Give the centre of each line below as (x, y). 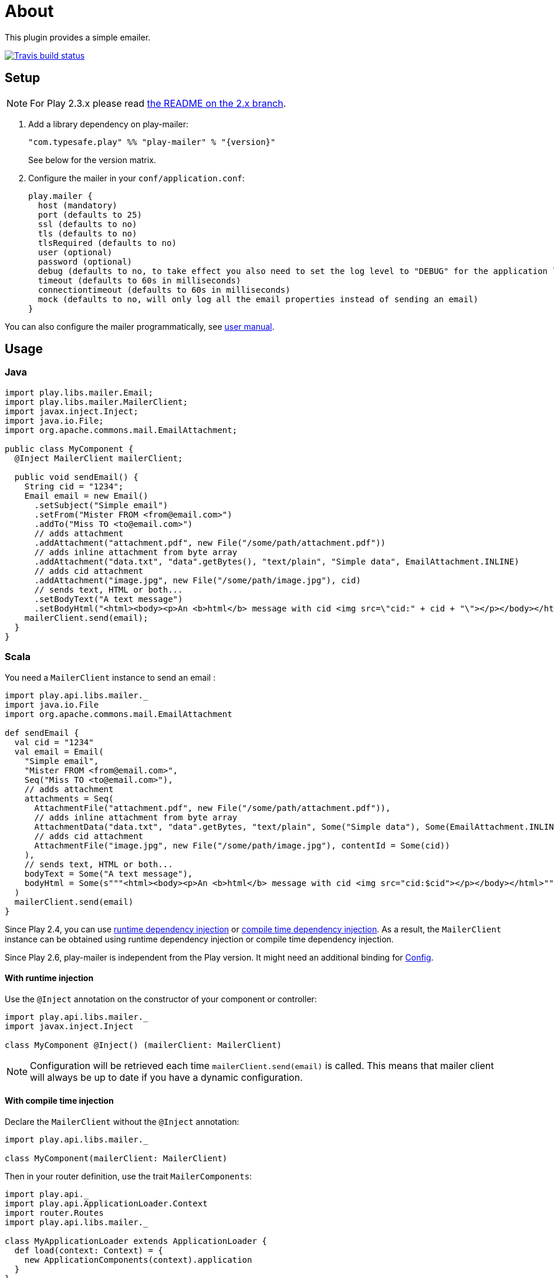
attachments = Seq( (69, 798)
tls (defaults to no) (87, 233)
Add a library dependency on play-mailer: (108, 124)
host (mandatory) (77, 205)
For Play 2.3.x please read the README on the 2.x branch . (158, 103)
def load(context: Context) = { (89, 1250)
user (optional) (75, 252)
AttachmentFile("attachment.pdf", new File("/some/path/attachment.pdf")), (212, 808)
